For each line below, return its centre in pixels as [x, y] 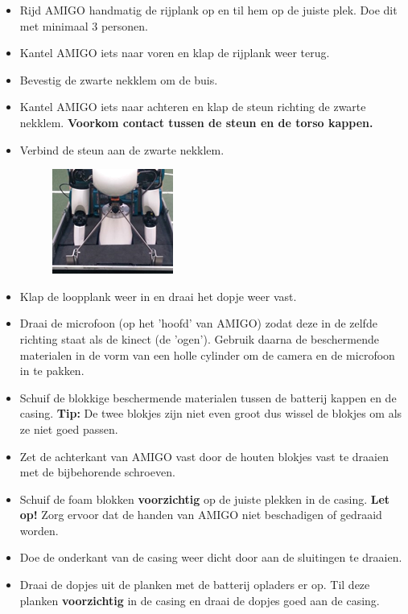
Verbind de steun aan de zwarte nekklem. [122, 149]
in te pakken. [52, 371]
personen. [124, 25]
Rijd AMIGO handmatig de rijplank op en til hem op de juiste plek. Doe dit [208, 10]
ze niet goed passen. [69, 429]
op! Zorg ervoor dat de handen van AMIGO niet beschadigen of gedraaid [201, 515]
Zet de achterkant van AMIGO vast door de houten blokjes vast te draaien [204, 456]
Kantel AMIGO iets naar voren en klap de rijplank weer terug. [175, 53]
